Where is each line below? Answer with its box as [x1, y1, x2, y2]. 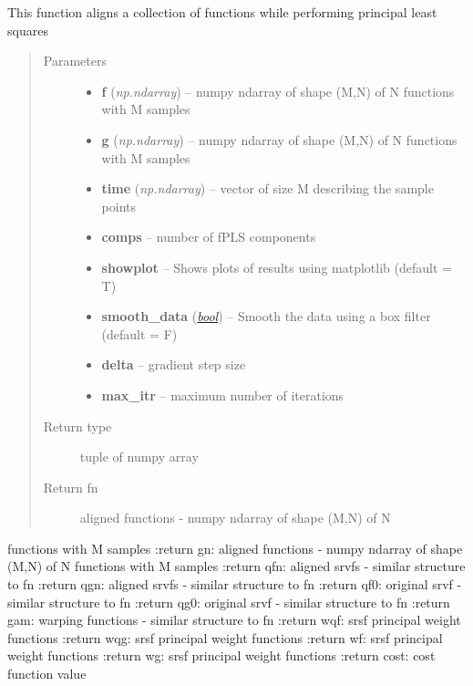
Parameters [43, 51, 107, 70]
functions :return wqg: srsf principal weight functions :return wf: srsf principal [7, 628, 443, 647]
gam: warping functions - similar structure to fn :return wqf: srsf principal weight [7, 610, 461, 629]
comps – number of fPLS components [101, 227, 316, 246]
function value [7, 664, 87, 683]
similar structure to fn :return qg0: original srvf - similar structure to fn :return [7, 592, 450, 611]
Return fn [43, 477, 98, 496]
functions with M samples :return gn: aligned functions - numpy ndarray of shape [7, 538, 463, 557]
